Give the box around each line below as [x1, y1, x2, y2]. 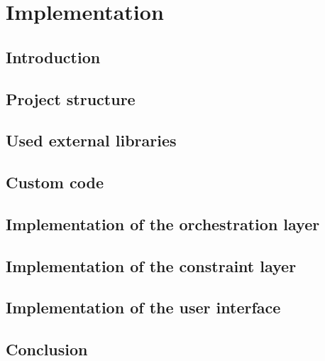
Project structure [6, 87, 136, 109]
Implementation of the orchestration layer [6, 212, 320, 235]
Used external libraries [6, 129, 177, 151]
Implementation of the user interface [6, 296, 281, 318]
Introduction [6, 45, 101, 68]
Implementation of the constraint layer [6, 254, 297, 276]
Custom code [6, 171, 104, 193]
